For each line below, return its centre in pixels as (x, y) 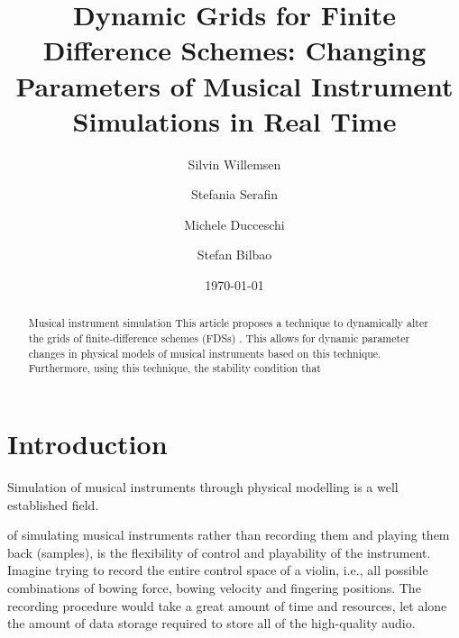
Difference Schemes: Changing (234, 50)
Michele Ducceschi (234, 224)
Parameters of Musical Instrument (234, 85)
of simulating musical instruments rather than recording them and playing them (229, 535)
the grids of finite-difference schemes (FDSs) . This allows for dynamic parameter (219, 338)
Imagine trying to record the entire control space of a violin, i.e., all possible (218, 570)
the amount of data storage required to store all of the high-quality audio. (211, 623)
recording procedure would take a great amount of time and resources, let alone (227, 605)
